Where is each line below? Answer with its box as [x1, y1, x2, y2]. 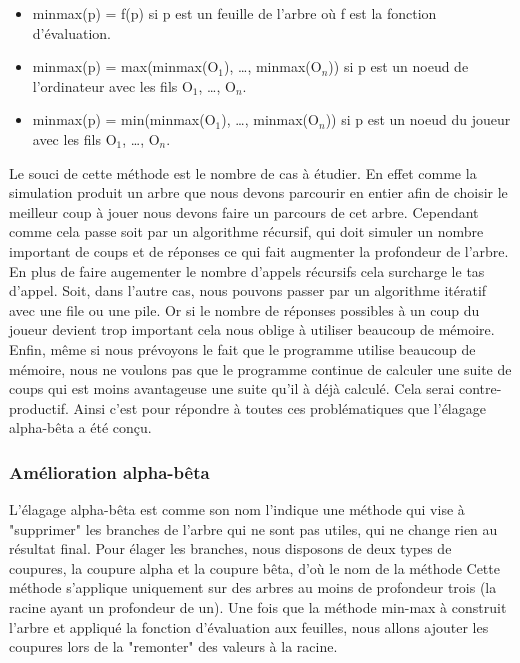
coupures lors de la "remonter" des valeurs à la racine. [9, 636, 338, 657]
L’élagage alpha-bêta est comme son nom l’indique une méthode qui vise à [9, 499, 465, 520]
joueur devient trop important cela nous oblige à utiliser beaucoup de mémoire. [9, 319, 495, 340]
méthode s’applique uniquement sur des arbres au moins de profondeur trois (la [9, 577, 497, 598]
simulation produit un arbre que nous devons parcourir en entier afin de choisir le [9, 182, 508, 203]
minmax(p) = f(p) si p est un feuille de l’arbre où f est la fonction [32, 3, 437, 23]
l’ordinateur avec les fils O [32, 75, 193, 96]
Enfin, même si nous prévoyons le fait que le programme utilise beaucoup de [9, 338, 476, 359]
